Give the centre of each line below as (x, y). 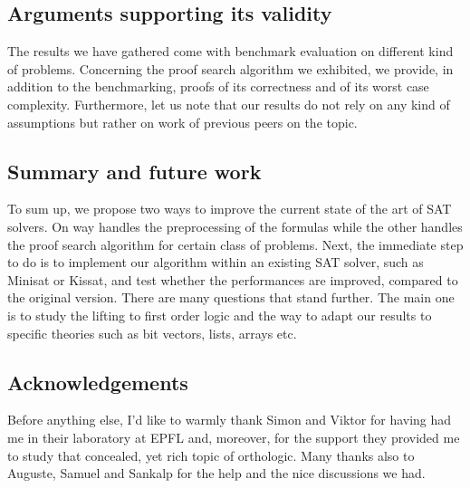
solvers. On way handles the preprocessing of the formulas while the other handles (235, 226)
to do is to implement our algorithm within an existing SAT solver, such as (216, 262)
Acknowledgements (98, 382)
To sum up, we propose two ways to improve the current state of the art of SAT (230, 209)
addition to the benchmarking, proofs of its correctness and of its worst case (218, 86)
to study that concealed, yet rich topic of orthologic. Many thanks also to (211, 455)
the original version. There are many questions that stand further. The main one (231, 297)
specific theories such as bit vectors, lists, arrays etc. (152, 333)
